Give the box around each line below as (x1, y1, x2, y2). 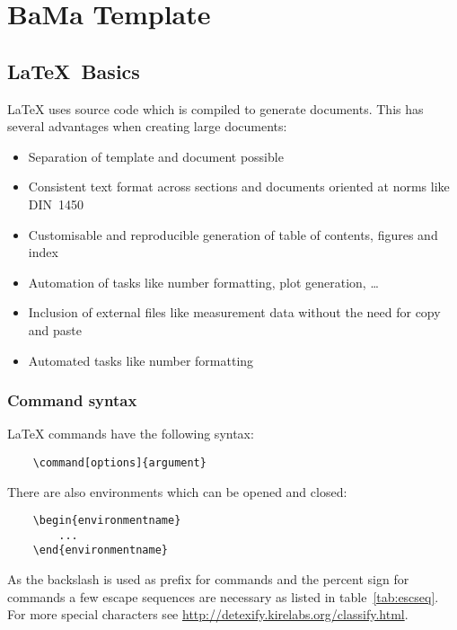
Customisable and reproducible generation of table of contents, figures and (28, 225, 438, 244)
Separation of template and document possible (28, 146, 284, 165)
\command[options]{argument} (32, 456, 207, 469)
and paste (28, 320, 82, 339)
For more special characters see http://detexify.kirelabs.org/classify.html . (7, 605, 409, 624)
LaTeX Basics (7, 57, 140, 84)
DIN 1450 (28, 194, 84, 213)
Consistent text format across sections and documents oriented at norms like (28, 177, 450, 196)
